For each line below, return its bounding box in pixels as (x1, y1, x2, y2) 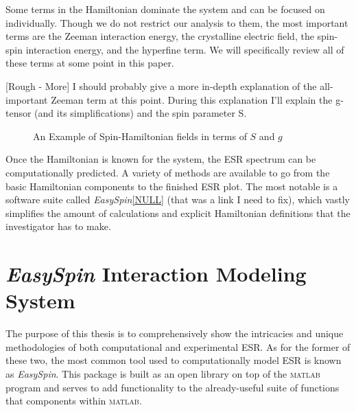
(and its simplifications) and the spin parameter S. (34, 106, 247, 120)
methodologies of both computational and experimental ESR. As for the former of (5, 339, 351, 354)
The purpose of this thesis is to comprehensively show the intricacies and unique (5, 326, 344, 341)
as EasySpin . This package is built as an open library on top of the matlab (5, 367, 320, 380)
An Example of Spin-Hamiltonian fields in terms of (33, 128, 247, 143)
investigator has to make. (5, 219, 111, 233)
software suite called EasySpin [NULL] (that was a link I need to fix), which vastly (5, 192, 350, 207)
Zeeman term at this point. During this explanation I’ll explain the (51, 92, 333, 106)
